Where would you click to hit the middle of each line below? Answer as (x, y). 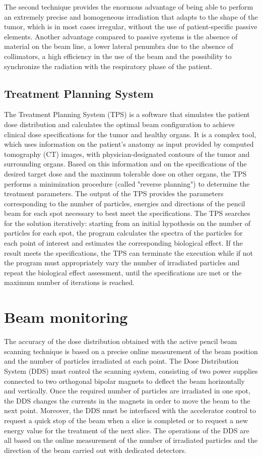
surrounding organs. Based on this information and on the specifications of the (125, 164)
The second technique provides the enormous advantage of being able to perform (129, 7)
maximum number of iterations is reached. (69, 282)
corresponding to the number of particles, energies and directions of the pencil (125, 203)
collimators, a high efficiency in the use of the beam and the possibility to (118, 56)
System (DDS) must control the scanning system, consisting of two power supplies (131, 370)
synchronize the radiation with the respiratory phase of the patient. (108, 66)
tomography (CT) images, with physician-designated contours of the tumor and (127, 154)
